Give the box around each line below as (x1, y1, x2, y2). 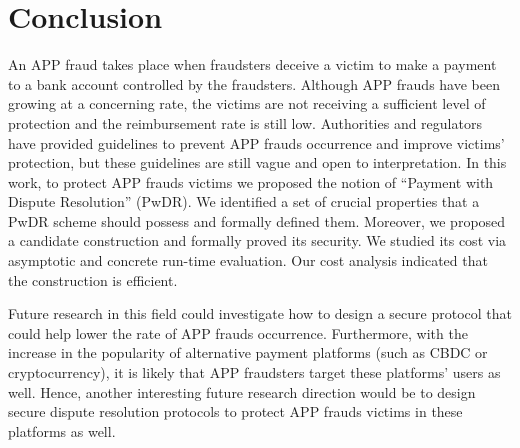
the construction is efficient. (8, 269, 178, 290)
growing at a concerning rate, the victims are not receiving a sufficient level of (8, 93, 486, 114)
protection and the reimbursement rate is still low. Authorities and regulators (8, 112, 482, 133)
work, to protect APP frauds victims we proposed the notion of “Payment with (8, 171, 494, 192)
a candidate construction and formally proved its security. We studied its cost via (8, 230, 507, 251)
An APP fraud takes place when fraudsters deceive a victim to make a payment (8, 54, 497, 75)
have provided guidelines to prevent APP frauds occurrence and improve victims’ (8, 132, 505, 153)
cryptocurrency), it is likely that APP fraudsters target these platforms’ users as (8, 362, 501, 383)
